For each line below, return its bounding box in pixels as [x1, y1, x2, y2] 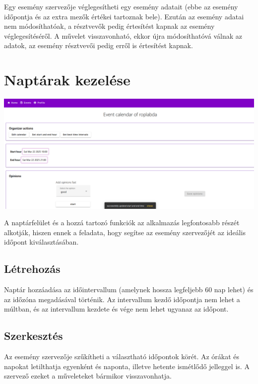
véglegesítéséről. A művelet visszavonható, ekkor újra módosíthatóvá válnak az [4, 30, 242, 41]
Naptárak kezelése [4, 69, 130, 90]
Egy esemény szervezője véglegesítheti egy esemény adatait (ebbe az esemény [4, 1, 238, 11]
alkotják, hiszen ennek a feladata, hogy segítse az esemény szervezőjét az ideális [4, 227, 246, 237]
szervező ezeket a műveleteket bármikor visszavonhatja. [4, 371, 172, 381]
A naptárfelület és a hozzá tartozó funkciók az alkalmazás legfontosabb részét [4, 217, 240, 228]
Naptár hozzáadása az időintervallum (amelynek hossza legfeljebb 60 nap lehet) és [4, 284, 254, 295]
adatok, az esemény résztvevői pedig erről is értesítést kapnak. [4, 40, 193, 51]
